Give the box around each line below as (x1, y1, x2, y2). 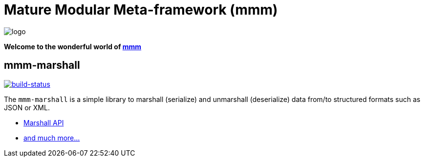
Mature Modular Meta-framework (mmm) (4, 1, 278, 18)
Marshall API (23, 118, 64, 127)
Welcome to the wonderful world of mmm (4, 42, 142, 51)
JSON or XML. (4, 103, 50, 112)
